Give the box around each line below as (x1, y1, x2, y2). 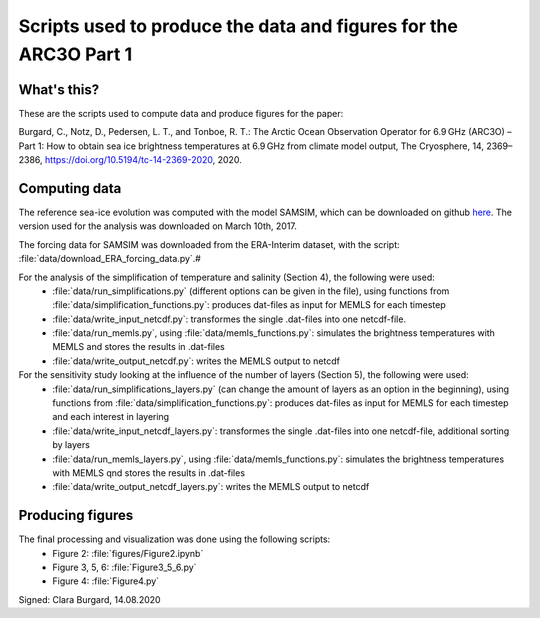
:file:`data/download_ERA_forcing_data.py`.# (18, 253, 202, 265)
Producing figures (18, 507, 134, 524)
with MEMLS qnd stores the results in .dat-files (52, 466, 245, 479)
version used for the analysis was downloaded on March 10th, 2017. (18, 220, 297, 232)
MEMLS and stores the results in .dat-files (52, 341, 225, 353)
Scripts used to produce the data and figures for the (18, 15, 459, 37)
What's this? (18, 81, 100, 98)
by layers (52, 439, 90, 451)
